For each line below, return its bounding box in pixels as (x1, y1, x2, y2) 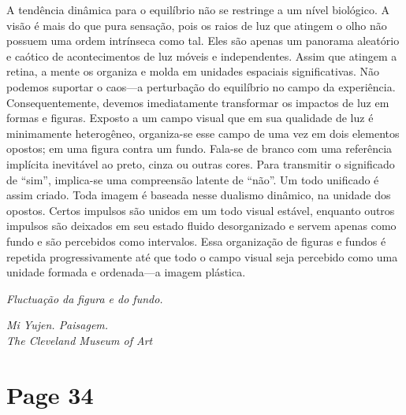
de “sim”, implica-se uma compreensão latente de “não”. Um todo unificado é (6, 171, 379, 187)
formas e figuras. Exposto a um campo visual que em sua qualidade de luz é (6, 109, 374, 126)
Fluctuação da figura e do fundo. (6, 290, 163, 306)
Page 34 (6, 378, 94, 410)
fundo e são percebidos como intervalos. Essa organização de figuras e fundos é (6, 232, 386, 249)
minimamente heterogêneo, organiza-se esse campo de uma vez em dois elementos (6, 124, 400, 141)
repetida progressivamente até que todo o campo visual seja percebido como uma (6, 248, 398, 265)
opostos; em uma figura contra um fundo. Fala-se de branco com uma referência (6, 140, 393, 157)
